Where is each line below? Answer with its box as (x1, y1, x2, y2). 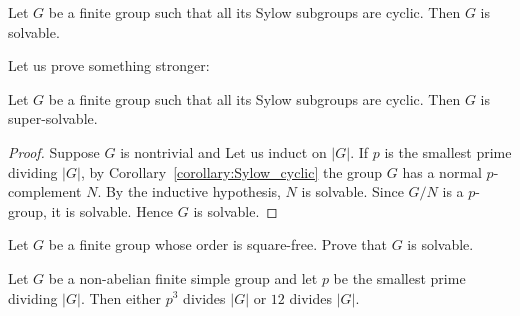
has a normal (402, 161, 482, 182)
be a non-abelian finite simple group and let (48, 267, 318, 288)
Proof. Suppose (8, 141, 100, 162)
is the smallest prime (384, 141, 512, 162)
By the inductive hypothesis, (105, 181, 281, 202)
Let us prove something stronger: (8, 55, 210, 76)
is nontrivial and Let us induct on (120, 141, 327, 162)
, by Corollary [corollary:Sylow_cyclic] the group (80, 161, 383, 182)
